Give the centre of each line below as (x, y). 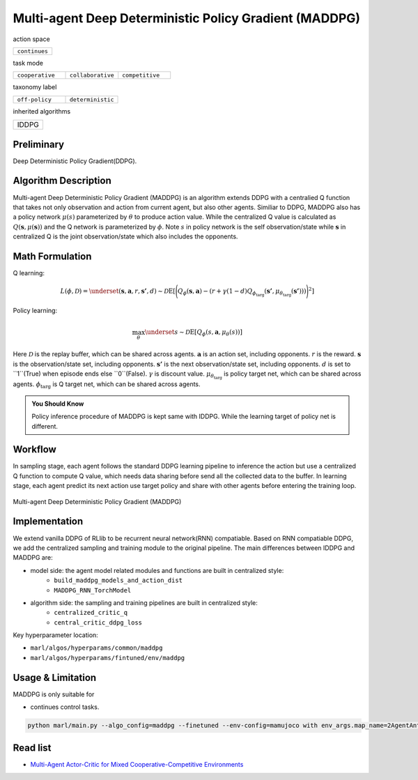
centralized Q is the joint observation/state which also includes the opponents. (125, 236)
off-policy (34, 99)
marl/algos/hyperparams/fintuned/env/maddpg (108, 658)
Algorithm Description (62, 181)
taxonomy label (35, 87)
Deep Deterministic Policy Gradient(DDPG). (75, 161)
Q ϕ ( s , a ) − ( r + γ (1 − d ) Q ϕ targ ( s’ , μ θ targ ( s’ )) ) (242, 292)
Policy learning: (35, 311)
